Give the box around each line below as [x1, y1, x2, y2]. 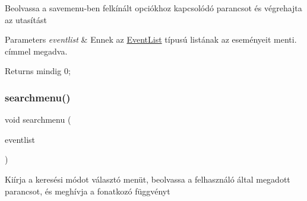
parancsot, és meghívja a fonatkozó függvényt [5, 184, 170, 197]
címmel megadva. [5, 44, 68, 57]
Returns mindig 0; [5, 65, 71, 77]
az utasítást [5, 13, 47, 25]
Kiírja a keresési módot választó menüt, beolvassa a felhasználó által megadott [5, 173, 290, 185]
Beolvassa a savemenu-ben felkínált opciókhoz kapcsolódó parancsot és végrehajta [5, 2, 302, 14]
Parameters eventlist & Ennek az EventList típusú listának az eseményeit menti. [5, 33, 297, 46]
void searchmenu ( [5, 113, 71, 126]
